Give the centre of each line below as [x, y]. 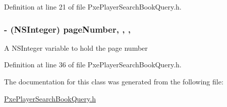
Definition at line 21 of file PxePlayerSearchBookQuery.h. [93, 7]
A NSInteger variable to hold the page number [76, 47]
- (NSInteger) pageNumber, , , [67, 29]
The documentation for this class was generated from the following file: [114, 81]
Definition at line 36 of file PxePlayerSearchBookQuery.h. [93, 65]
